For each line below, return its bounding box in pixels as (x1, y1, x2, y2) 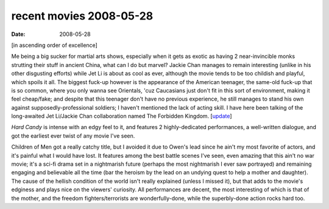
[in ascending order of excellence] (11, 41, 97, 49)
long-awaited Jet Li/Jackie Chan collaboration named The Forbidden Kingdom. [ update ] (11, 113, 232, 120)
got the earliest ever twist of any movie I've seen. (11, 132, 135, 140)
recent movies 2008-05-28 (11, 9, 154, 23)
